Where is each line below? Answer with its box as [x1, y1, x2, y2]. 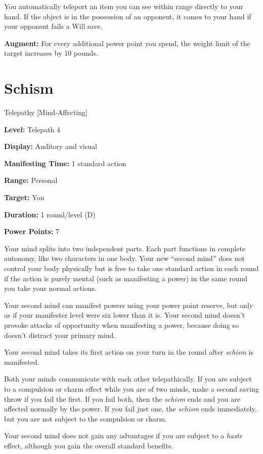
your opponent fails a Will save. [4, 21, 103, 31]
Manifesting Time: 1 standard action [4, 158, 126, 168]
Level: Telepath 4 [4, 124, 61, 134]
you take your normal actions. [4, 283, 97, 293]
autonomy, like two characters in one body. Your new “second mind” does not [4, 253, 245, 263]
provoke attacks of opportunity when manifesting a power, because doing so [4, 320, 239, 330]
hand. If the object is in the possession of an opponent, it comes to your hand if [4, 11, 251, 21]
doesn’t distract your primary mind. [4, 329, 116, 340]
